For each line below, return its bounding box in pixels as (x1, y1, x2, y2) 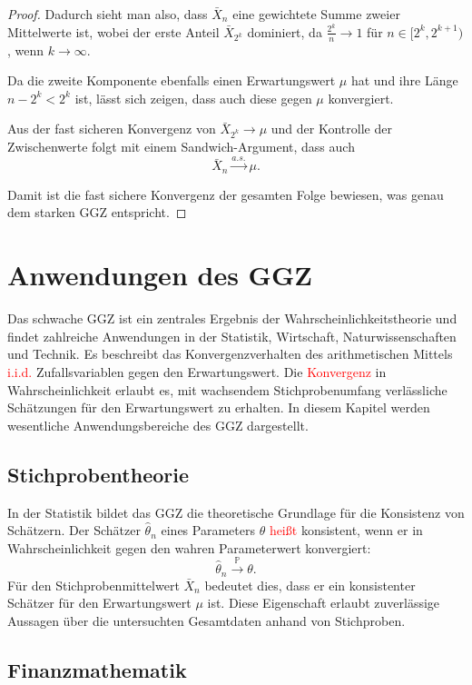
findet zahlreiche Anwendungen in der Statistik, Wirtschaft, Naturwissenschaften (7, 326, 457, 345)
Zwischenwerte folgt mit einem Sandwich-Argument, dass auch (7, 137, 355, 156)
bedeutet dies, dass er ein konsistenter (204, 575, 416, 594)
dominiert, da (247, 22, 322, 41)
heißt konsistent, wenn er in (269, 521, 423, 540)
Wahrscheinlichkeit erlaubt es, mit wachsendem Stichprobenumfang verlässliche (7, 380, 447, 399)
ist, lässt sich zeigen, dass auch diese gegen (74, 88, 312, 107)
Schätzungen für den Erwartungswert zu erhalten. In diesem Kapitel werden (7, 398, 430, 417)
